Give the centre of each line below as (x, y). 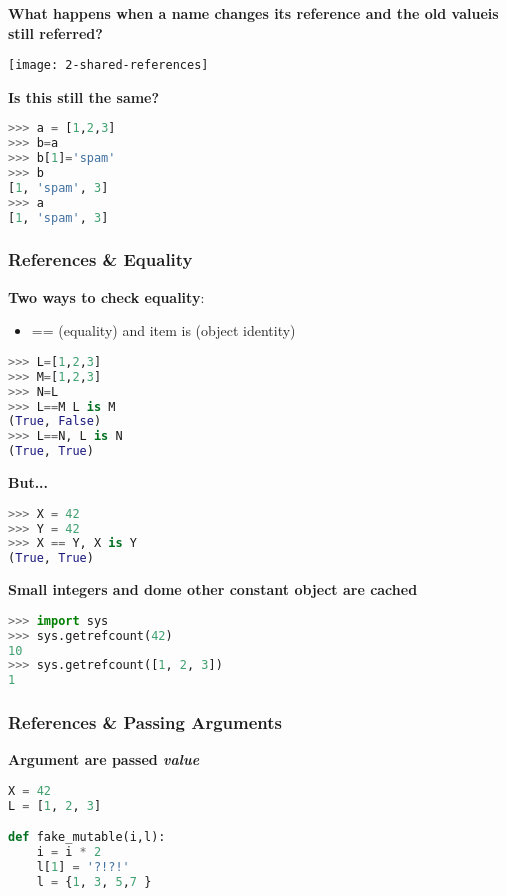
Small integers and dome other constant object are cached (213, 589)
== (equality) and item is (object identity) (163, 330)
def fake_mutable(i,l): (87, 837)
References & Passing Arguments (145, 722)
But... (28, 482)
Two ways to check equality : (106, 296)
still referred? (55, 32)
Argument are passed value (104, 759)
